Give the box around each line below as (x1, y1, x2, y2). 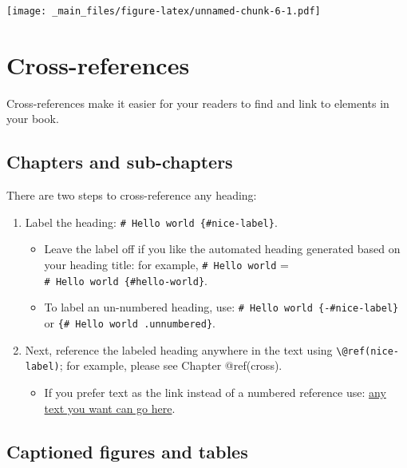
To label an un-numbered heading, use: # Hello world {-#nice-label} (44, 299, 399, 315)
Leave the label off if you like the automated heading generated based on (44, 240, 401, 257)
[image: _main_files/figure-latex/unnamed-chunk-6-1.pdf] (6, 6, 321, 17)
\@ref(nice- (336, 345, 400, 357)
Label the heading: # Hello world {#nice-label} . (25, 213, 278, 230)
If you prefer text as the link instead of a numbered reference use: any (44, 383, 386, 400)
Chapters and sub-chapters (6, 149, 233, 174)
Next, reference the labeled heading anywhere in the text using (25, 341, 333, 358)
